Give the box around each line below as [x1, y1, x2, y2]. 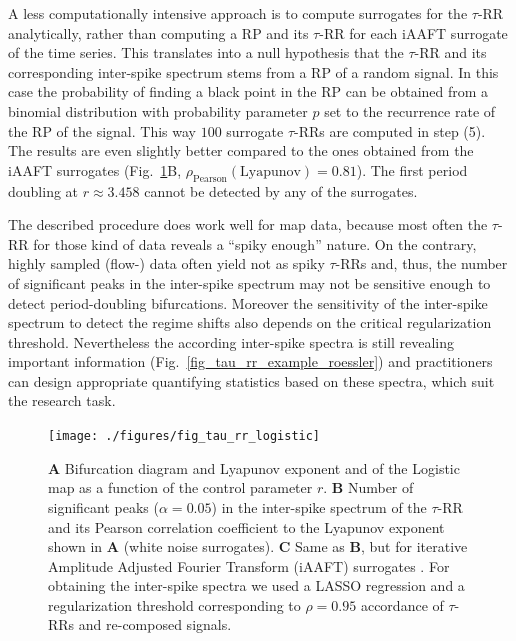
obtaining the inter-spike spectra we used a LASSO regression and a [48, 575, 465, 596]
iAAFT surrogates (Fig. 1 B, [8, 159, 182, 180]
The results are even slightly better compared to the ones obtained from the [8, 140, 474, 161]
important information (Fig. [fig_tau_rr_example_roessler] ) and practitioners [8, 351, 493, 372]
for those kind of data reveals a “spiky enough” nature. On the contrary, [33, 233, 477, 254]
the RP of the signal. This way [8, 120, 196, 141]
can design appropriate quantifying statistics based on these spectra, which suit [8, 370, 495, 391]
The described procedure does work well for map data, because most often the [8, 214, 488, 235]
